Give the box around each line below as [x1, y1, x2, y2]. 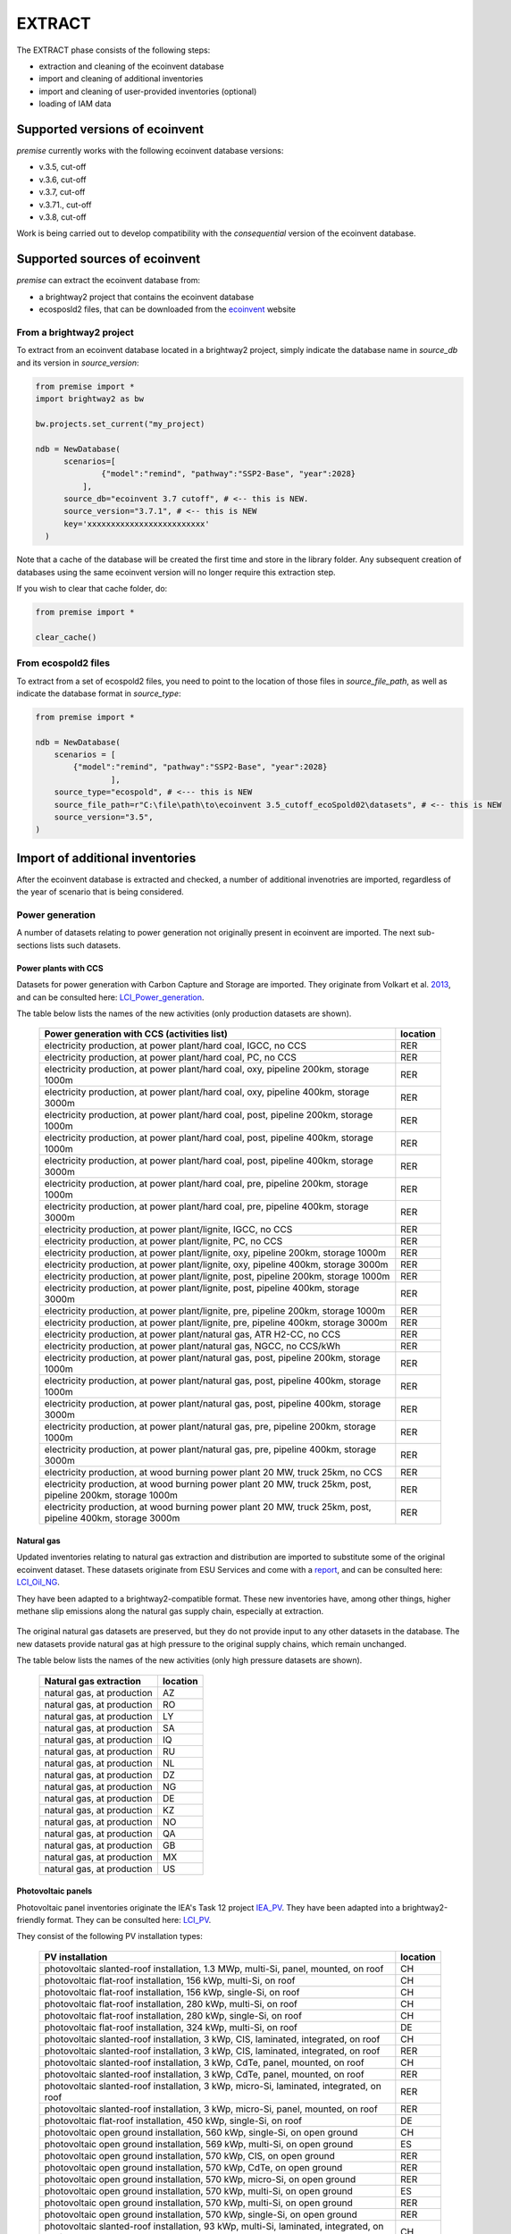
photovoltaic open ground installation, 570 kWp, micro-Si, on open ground [44, 2172, 356, 2185]
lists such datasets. [49, 939, 121, 951]
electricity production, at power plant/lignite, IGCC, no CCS [44, 1223, 293, 1236]
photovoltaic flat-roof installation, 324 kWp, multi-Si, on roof [44, 2020, 298, 2033]
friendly [16, 1914, 46, 1925]
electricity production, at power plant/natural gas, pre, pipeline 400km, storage [44, 1443, 377, 1456]
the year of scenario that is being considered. [16, 886, 185, 897]
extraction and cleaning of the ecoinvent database [38, 61, 224, 71]
